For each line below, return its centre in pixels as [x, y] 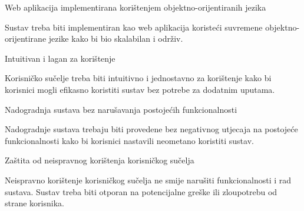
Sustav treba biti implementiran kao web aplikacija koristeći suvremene [134, 27]
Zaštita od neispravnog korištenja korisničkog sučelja [100, 160]
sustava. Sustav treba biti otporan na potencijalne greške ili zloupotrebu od [141, 191]
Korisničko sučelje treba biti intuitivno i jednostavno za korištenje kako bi [138, 78]
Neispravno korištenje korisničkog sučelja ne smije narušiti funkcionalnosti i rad [148, 180]
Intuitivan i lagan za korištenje [60, 58]
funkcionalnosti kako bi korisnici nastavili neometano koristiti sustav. [129, 140]
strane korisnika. [34, 203]
